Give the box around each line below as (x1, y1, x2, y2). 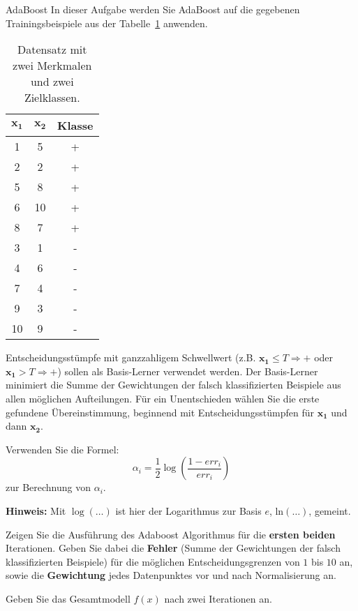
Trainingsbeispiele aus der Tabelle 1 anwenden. (6, 15, 208, 30)
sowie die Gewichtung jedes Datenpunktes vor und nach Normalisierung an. (6, 568, 336, 582)
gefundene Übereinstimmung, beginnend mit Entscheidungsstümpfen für (6, 405, 315, 419)
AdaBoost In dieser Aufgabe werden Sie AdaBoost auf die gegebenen (6, 2, 300, 16)
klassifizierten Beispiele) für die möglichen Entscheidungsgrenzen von (6, 554, 300, 568)
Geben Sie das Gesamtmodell (6, 591, 130, 605)
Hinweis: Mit (6, 503, 66, 518)
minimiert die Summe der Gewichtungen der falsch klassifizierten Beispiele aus (6, 377, 341, 392)
